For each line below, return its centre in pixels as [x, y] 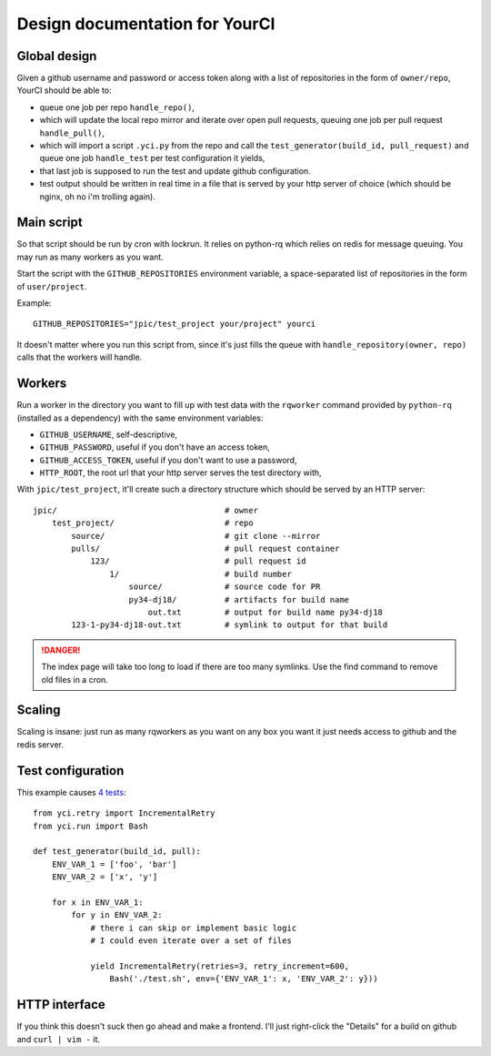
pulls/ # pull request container [205, 549]
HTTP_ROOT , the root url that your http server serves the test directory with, [180, 472]
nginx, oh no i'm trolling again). [98, 197]
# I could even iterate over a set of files [191, 941]
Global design [57, 56]
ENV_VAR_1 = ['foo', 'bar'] [114, 864]
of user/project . [52, 286]
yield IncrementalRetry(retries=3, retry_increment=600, [220, 966]
